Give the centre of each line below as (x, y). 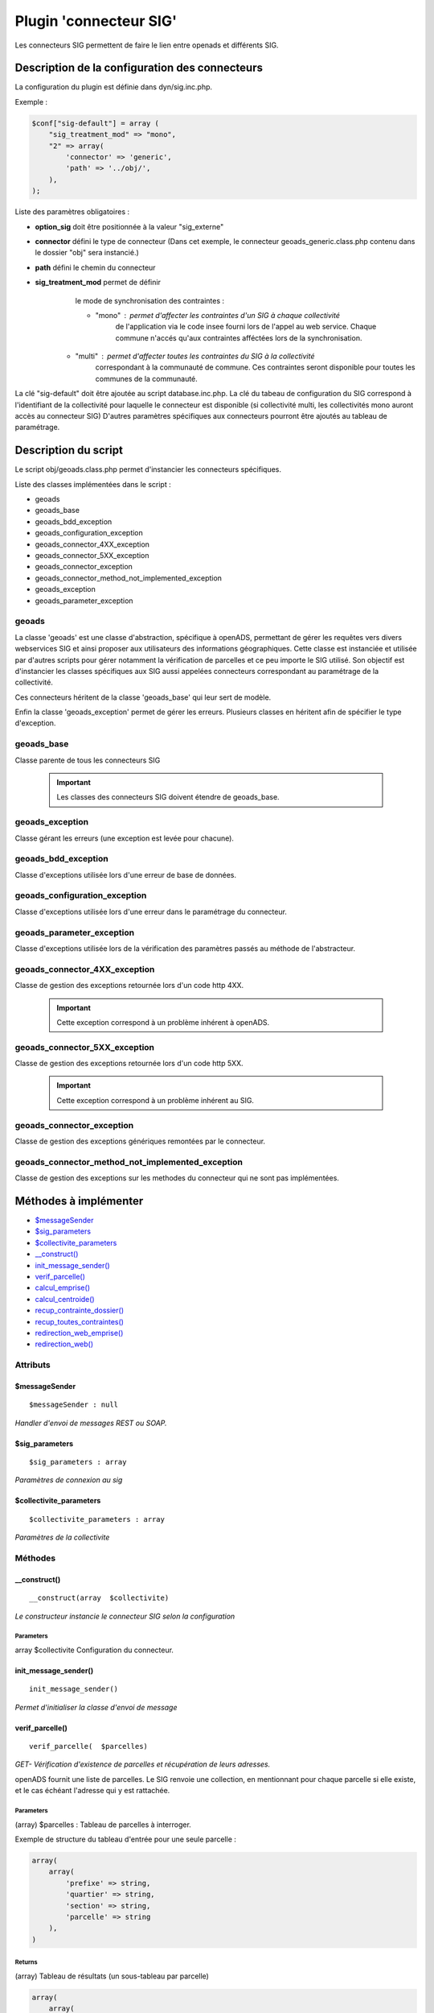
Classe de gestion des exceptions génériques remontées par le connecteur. (140, 1141)
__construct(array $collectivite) (99, 1598)
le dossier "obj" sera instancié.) (87, 253)
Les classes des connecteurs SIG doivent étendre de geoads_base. (168, 797)
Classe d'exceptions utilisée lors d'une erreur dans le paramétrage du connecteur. (151, 911)
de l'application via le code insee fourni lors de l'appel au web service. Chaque (246, 327)
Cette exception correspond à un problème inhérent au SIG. (156, 1100)
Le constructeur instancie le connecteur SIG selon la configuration (125, 1616)
